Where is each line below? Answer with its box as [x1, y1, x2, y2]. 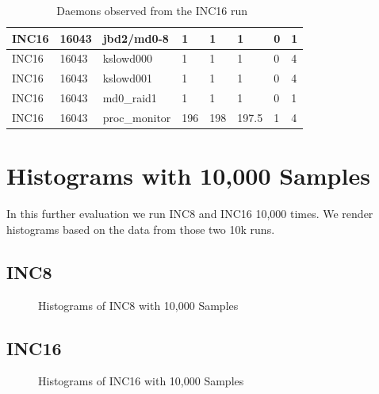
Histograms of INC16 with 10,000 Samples [38, 373, 244, 389]
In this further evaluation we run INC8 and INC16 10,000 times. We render [6, 205, 373, 222]
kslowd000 [102, 50, 153, 67]
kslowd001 [102, 70, 153, 86]
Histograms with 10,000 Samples [6, 159, 370, 192]
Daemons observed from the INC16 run [56, 2, 248, 18]
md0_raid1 [102, 90, 157, 106]
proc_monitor [102, 109, 171, 125]
